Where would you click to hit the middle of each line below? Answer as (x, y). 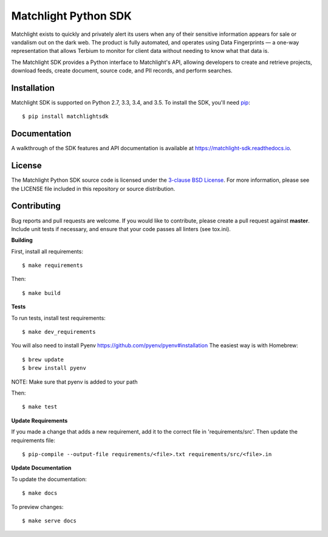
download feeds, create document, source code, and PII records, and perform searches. (122, 71)
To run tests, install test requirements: (58, 318)
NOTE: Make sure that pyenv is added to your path (74, 382)
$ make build (41, 293)
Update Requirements (39, 420)
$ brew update (43, 359)
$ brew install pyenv (54, 368)
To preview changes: (37, 507)
